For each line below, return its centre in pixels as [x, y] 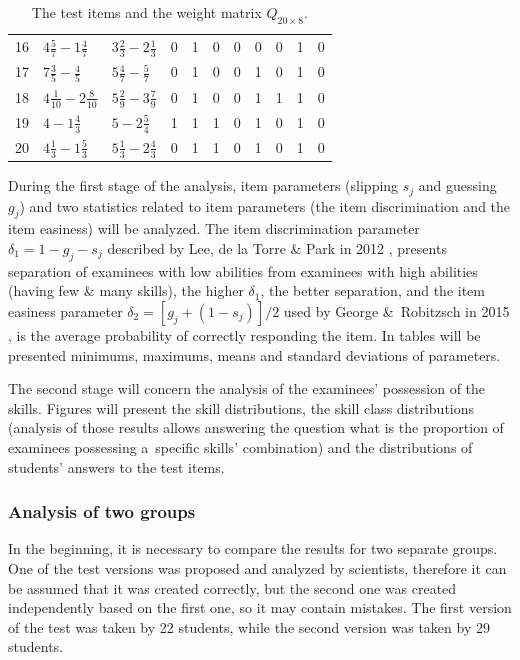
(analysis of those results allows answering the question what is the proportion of [256, 427]
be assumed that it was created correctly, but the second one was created [232, 587]
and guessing [457, 185]
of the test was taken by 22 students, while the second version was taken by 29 [249, 626]
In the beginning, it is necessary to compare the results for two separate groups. [253, 548]
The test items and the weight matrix [146, 12]
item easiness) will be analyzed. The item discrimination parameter [214, 228]
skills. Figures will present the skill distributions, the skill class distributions [241, 407]
